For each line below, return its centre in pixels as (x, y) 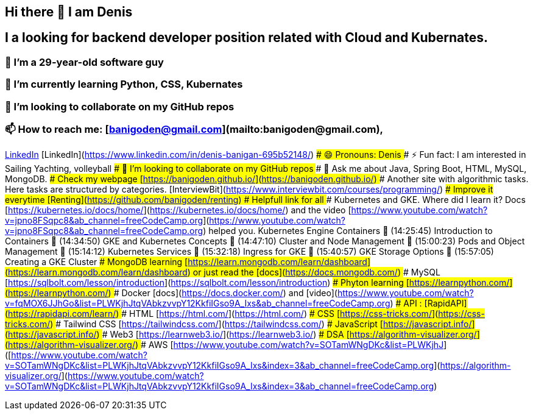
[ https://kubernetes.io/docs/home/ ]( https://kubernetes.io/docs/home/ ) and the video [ (178, 210)
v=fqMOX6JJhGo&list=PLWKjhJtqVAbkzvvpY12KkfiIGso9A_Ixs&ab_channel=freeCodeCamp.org (198, 303)
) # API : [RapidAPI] (429, 303)
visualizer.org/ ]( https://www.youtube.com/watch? (104, 376)
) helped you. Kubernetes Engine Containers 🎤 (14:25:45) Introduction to (348, 231)
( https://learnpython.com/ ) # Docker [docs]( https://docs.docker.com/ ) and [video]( (171, 293)
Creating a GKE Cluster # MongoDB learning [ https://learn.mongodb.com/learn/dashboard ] (188, 262)
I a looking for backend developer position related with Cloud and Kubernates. (247, 38)
